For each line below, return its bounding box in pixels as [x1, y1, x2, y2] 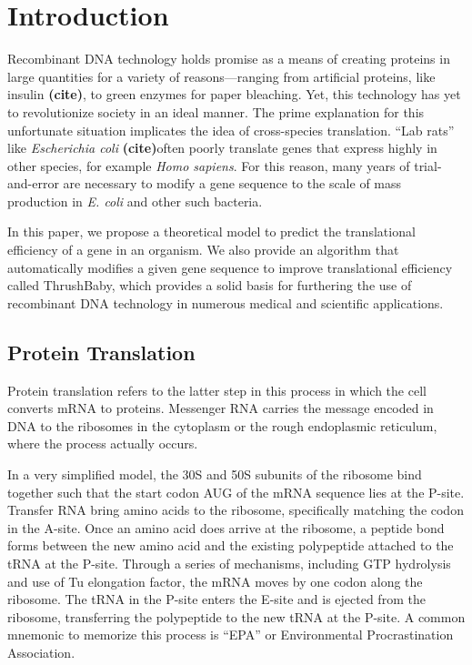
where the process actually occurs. [7, 434, 198, 453]
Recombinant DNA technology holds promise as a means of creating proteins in [7, 49, 450, 68]
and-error [7, 174, 59, 193]
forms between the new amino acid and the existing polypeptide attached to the [7, 536, 454, 555]
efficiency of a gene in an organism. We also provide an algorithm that [7, 240, 399, 259]
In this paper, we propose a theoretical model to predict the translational [7, 222, 416, 241]
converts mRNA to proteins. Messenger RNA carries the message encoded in [7, 398, 434, 418]
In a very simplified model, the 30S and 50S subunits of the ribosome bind [7, 465, 422, 484]
